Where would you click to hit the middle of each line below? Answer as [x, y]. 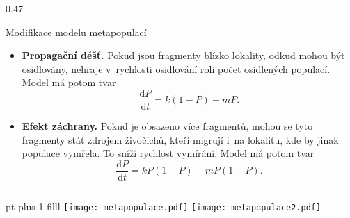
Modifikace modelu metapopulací [76, 32]
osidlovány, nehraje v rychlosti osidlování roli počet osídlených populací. [176, 68]
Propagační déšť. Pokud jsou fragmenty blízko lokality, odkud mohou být [183, 55]
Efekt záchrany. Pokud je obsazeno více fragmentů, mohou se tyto [167, 126]
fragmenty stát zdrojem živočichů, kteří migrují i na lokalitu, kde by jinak [180, 139]
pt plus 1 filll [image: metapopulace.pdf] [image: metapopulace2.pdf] [164, 206]
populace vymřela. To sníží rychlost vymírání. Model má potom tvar [168, 153]
